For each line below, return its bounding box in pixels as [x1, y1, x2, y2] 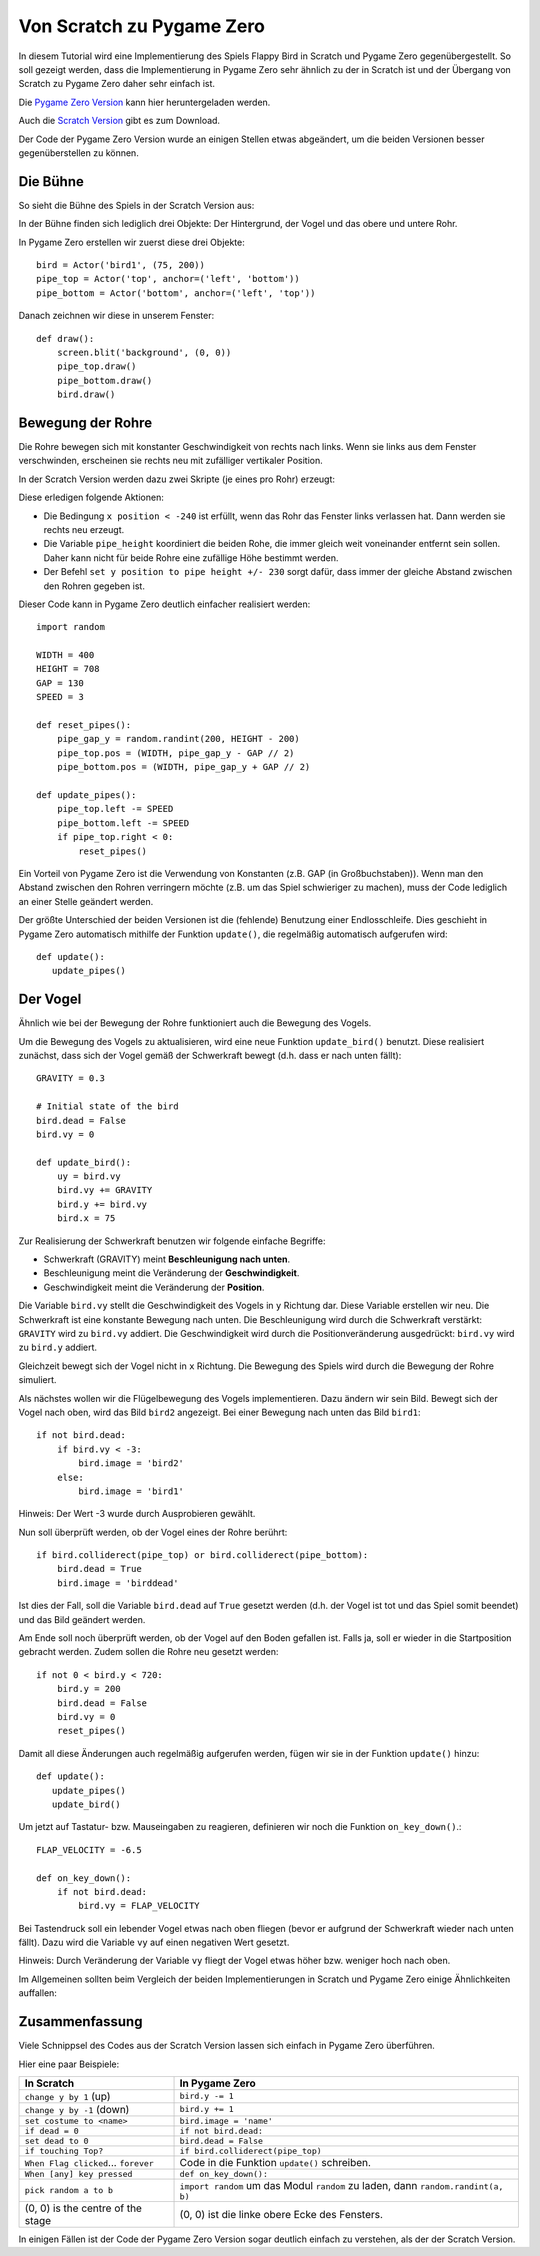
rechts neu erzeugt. [43, 523, 125, 535]
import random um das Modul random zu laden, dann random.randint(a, [179, 2178, 504, 2192]
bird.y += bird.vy [56, 1198, 148, 1210]
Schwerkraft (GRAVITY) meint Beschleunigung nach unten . [43, 1253, 291, 1265]
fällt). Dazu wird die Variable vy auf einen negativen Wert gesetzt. [18, 1936, 290, 1949]
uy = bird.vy [56, 1171, 121, 1182]
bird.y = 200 [56, 1683, 121, 1695]
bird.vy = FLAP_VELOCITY [78, 1900, 200, 1912]
